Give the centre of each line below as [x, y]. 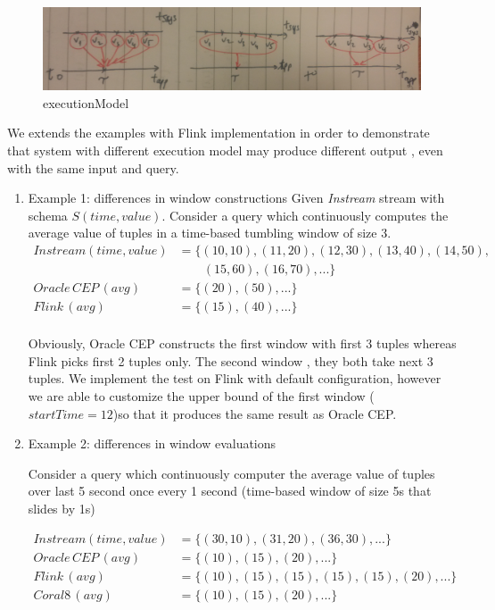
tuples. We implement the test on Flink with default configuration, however [235, 378]
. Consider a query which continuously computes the [305, 215]
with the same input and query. [93, 167]
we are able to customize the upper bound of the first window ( [201, 395]
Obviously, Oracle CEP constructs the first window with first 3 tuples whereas [242, 343]
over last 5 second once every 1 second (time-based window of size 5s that [230, 491]
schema [48, 215]
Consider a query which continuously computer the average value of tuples [231, 473]
